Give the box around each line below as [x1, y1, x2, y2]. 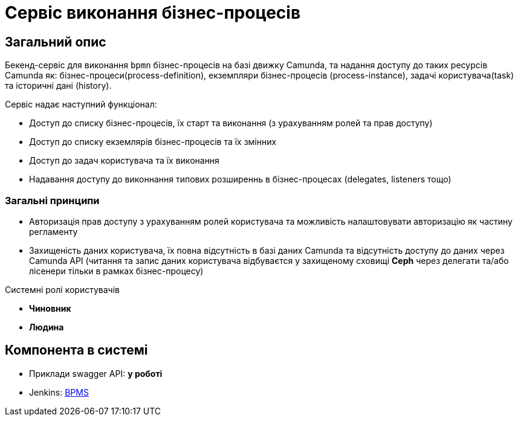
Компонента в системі [5, 342, 148, 358]
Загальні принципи [5, 194, 100, 207]
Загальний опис [5, 34, 106, 50]
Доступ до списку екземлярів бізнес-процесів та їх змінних [29, 137, 277, 147]
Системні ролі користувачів [5, 284, 120, 295]
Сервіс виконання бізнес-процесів [5, 2, 301, 23]
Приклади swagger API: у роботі [29, 368, 163, 379]
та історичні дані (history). [5, 80, 112, 91]
